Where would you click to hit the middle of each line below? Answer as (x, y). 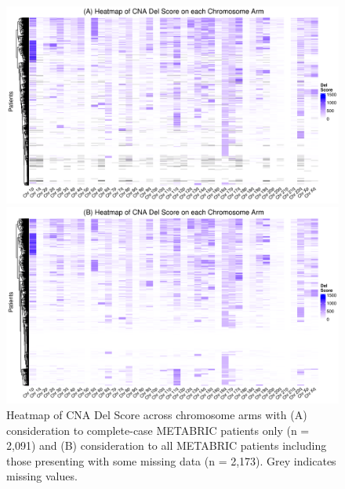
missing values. (42, 476)
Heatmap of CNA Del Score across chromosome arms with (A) (157, 415)
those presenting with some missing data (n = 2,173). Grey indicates (171, 460)
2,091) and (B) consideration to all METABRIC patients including (167, 445)
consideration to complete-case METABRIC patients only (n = (158, 430)
